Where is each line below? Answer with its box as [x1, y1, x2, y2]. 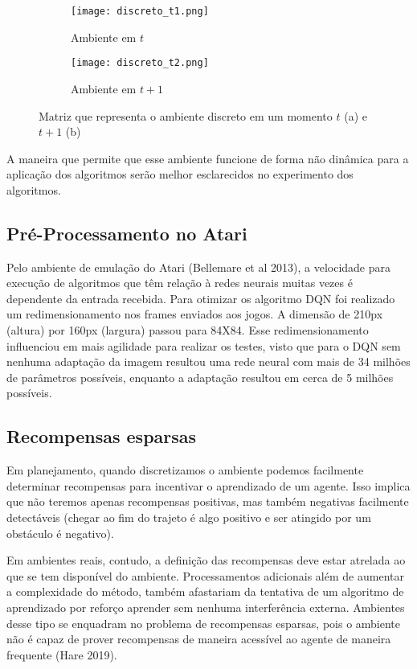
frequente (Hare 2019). [6, 646, 117, 663]
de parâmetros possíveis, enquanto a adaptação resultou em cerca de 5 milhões [6, 368, 394, 385]
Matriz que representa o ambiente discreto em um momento [39, 107, 333, 124]
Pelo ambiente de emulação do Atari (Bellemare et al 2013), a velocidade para [6, 258, 391, 275]
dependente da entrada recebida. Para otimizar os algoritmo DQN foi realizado [6, 289, 395, 306]
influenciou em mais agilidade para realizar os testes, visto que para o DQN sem [6, 337, 401, 354]
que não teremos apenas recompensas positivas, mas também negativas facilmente [6, 493, 409, 510]
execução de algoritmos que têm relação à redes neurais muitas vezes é [6, 274, 353, 291]
